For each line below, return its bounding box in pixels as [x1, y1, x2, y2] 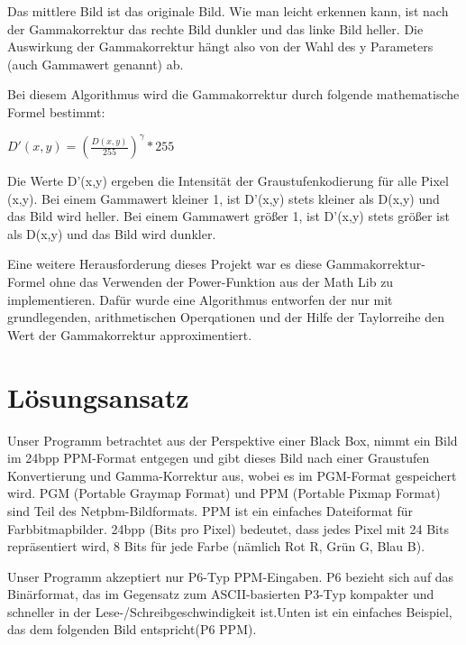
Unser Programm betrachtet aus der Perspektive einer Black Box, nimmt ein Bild [7, 430, 458, 449]
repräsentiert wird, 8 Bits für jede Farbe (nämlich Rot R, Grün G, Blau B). [7, 537, 425, 556]
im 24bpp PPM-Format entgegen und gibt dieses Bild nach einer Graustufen [7, 448, 430, 467]
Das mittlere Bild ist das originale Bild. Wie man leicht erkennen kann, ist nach [7, 2, 449, 20]
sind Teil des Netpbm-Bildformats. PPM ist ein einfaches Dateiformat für [7, 501, 414, 520]
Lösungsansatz [7, 378, 189, 415]
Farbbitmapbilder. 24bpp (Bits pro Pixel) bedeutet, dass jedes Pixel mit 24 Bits [7, 519, 449, 538]
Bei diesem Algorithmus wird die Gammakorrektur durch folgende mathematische [7, 85, 460, 104]
